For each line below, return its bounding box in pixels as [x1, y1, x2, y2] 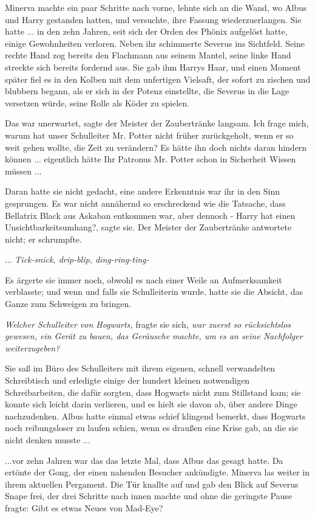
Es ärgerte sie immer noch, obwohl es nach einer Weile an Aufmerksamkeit [5, 273, 282, 286]
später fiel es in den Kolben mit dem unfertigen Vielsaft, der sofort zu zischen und [5, 72, 311, 85]
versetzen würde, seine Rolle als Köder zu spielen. [5, 96, 189, 109]
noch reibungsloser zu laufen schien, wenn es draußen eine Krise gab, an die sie [5, 421, 299, 434]
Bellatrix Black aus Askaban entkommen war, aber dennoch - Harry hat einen [5, 209, 296, 221]
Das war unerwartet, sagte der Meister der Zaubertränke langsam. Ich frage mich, [5, 117, 309, 129]
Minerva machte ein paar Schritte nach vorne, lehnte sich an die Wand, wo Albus [5, 1, 307, 13]
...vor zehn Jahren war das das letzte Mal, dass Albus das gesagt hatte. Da [5, 454, 283, 466]
